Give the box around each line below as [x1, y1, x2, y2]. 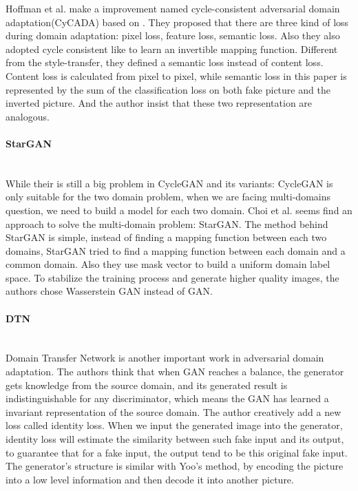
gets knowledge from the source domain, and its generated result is [6, 377, 288, 392]
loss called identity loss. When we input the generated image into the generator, [6, 418, 343, 432]
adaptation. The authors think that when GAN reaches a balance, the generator [6, 364, 344, 379]
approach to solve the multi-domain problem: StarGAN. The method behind [6, 216, 328, 231]
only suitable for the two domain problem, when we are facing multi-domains [6, 189, 330, 204]
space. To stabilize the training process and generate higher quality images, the [6, 270, 339, 284]
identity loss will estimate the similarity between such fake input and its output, [6, 432, 344, 446]
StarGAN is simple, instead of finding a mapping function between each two [6, 230, 327, 244]
